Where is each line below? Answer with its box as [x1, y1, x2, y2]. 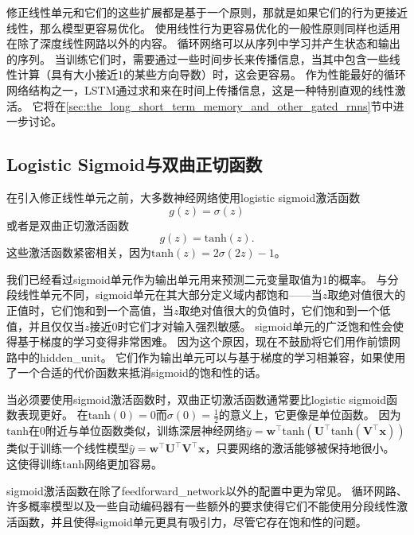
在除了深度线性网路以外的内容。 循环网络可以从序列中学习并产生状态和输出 [6, 35, 400, 52]
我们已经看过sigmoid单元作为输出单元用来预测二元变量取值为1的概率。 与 [6, 270, 388, 287]
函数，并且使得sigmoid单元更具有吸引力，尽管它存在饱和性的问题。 [17, 513, 367, 529]
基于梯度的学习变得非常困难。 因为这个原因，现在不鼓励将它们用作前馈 [17, 333, 389, 350]
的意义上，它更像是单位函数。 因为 [218, 406, 401, 423]
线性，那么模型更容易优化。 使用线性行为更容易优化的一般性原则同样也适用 [6, 19, 400, 36]
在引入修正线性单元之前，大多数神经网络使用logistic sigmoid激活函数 [6, 188, 361, 205]
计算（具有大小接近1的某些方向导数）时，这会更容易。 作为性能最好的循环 [17, 66, 406, 83]
